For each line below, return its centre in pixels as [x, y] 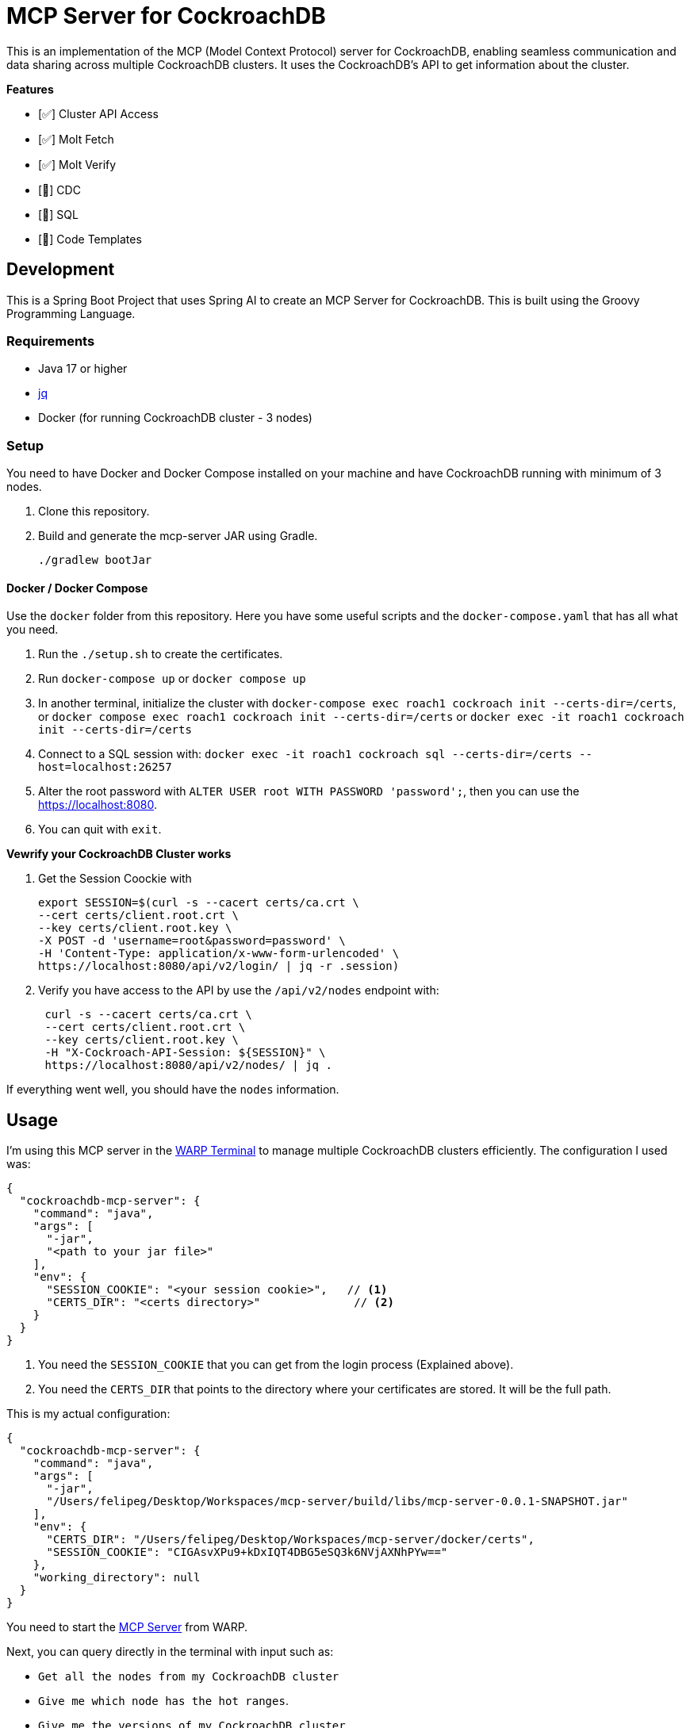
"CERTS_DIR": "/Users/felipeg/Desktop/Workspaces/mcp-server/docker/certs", [290, 1540]
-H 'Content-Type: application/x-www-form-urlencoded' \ [219, 954]
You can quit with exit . [100, 830]
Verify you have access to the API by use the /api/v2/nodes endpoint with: [239, 990]
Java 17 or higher [83, 369]
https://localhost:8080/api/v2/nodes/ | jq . [188, 1065]
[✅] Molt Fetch [76, 139]
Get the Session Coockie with [115, 879]
